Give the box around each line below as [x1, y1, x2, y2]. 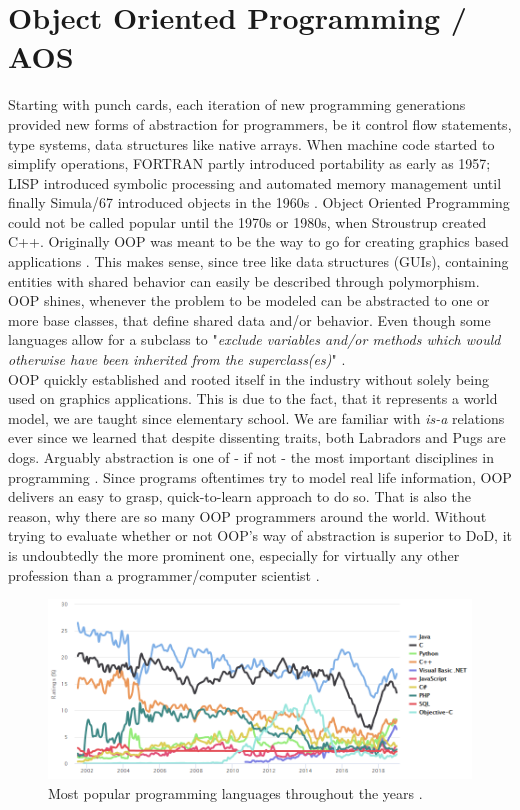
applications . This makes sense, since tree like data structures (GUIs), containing [8, 251, 509, 272]
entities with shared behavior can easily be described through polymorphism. [8, 270, 480, 291]
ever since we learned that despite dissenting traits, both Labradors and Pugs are [8, 427, 506, 448]
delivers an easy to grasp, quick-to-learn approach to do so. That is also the [8, 486, 471, 507]
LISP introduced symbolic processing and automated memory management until [8, 172, 502, 193]
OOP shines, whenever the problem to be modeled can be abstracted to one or [8, 290, 490, 311]
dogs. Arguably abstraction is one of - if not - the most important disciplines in [8, 447, 494, 467]
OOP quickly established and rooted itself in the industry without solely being [8, 368, 489, 389]
